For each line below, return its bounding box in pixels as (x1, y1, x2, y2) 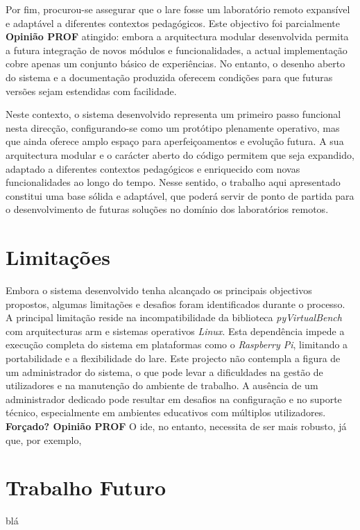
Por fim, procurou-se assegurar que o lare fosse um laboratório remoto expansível (6, 2, 350, 16)
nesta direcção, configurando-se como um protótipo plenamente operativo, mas (6, 120, 340, 135)
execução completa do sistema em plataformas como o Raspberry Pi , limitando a (6, 337, 348, 352)
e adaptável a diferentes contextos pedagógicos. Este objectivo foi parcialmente (6, 15, 340, 30)
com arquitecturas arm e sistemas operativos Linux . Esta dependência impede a (6, 323, 345, 338)
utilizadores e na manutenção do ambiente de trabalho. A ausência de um (6, 378, 318, 393)
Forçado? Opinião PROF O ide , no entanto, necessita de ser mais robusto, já (6, 418, 347, 433)
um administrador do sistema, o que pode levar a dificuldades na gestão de (6, 364, 323, 379)
